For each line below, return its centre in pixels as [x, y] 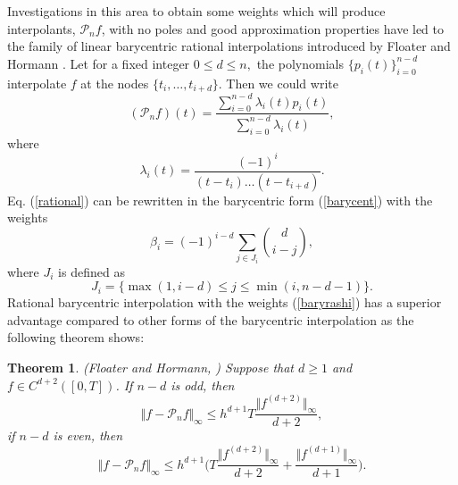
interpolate [37, 83]
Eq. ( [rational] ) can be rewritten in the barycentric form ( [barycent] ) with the [220, 200]
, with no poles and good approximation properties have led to [273, 28]
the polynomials [300, 63]
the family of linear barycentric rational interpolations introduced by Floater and [229, 46]
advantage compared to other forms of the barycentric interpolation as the [211, 319]
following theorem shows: [76, 337]
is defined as [92, 271]
